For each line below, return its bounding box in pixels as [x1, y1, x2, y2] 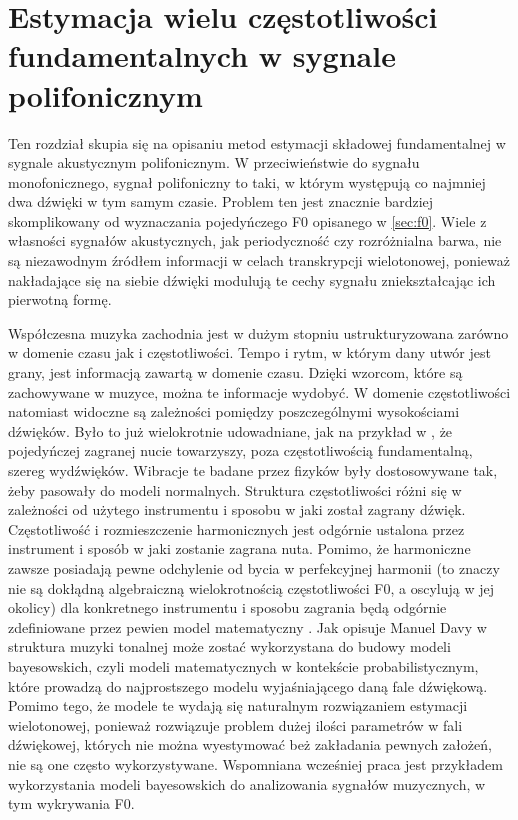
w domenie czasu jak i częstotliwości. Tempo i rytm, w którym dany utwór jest [8, 342, 491, 363]
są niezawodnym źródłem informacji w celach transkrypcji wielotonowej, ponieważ [8, 250, 510, 271]
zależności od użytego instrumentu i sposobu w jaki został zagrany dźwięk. [8, 499, 466, 520]
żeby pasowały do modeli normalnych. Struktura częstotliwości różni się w [8, 479, 462, 500]
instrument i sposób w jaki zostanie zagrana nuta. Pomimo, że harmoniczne [8, 538, 471, 559]
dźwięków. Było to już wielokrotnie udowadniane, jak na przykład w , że [8, 420, 453, 441]
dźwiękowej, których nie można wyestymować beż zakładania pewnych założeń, [8, 734, 492, 755]
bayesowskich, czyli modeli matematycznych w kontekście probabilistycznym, [8, 655, 479, 676]
